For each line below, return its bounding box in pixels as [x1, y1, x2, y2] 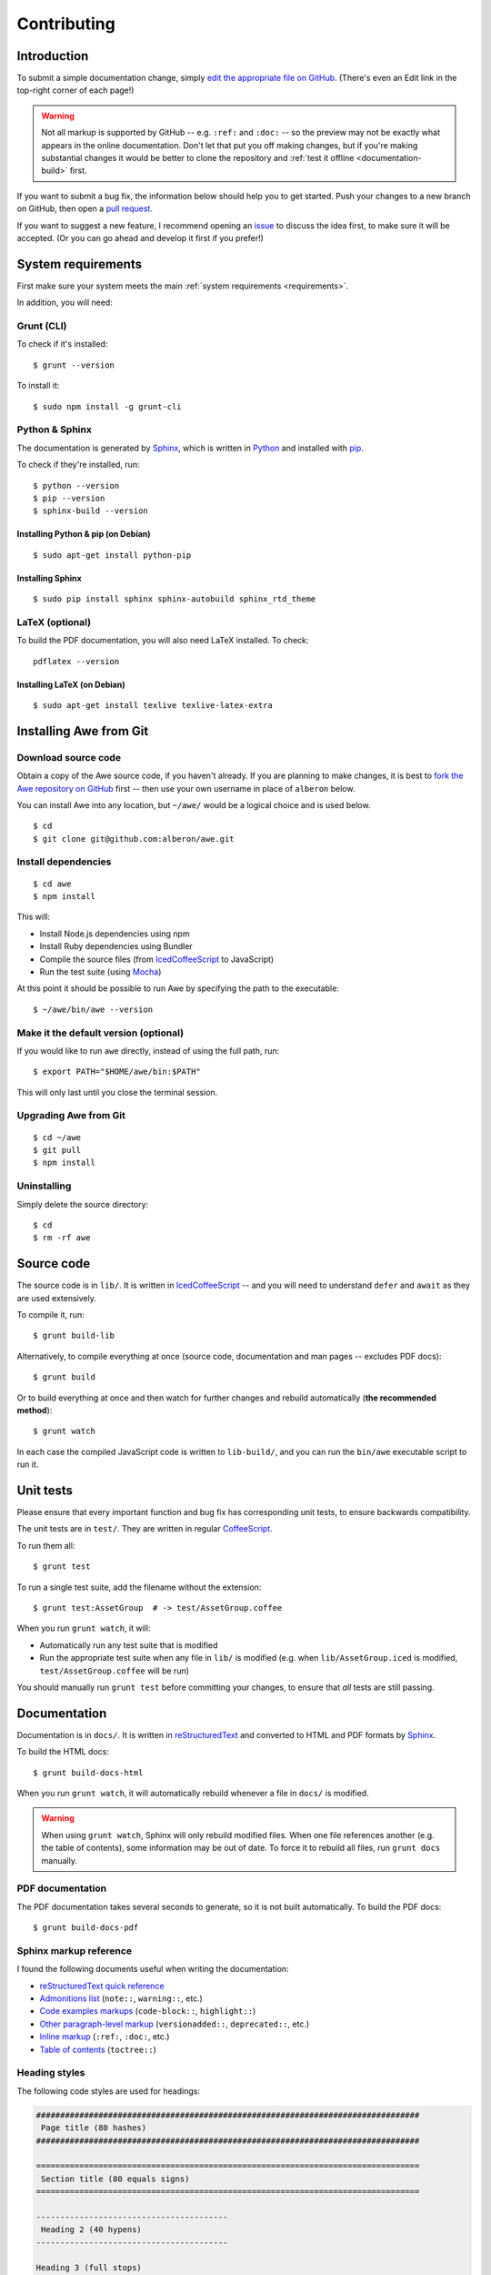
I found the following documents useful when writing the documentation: [16, 1964, 290, 1975]
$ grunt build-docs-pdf [33, 1923, 139, 1933]
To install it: [16, 380, 60, 391]
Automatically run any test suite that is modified [39, 1639, 218, 1651]
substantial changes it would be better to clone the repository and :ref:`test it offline [41, 153, 355, 164]
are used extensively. [16, 1292, 97, 1303]
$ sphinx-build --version [33, 506, 149, 516]
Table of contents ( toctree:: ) [39, 2044, 156, 2055]
